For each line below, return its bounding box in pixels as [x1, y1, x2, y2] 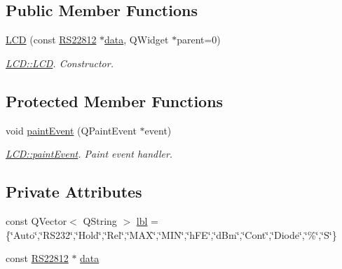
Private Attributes [6, 181, 142, 202]
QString [83, 213, 117, 228]
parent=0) [177, 32, 221, 47]
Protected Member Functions [6, 90, 224, 111]
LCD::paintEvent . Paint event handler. [6, 146, 173, 161]
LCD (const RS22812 [6, 32, 97, 47]
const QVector [6, 213, 67, 228]
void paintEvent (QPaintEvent [6, 123, 137, 137]
